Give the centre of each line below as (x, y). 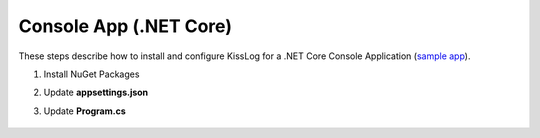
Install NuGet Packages (91, 74)
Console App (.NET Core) (125, 26)
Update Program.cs (84, 111)
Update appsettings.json (96, 92)
